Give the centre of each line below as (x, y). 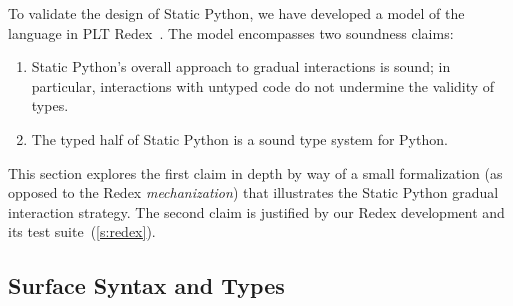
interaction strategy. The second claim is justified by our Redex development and (256, 211)
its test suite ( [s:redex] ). (82, 231)
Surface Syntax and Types (146, 285)
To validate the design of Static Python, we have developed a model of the (236, 13)
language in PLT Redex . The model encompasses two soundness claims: (231, 32)
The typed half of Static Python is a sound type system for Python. (239, 138)
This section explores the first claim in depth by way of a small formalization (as (255, 172)
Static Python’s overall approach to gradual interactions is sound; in (241, 66)
